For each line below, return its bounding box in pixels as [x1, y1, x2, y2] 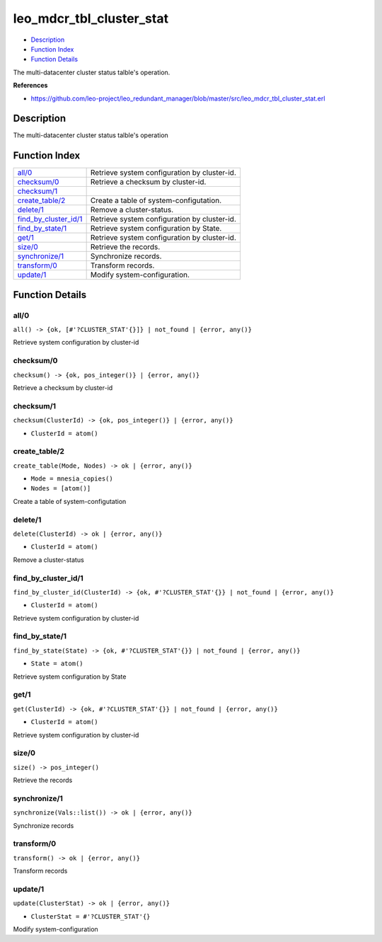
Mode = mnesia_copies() [30, 475, 113, 483]
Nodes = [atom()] [30, 485, 91, 493]
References [13, 81, 48, 90]
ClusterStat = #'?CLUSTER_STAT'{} [30, 912, 151, 920]
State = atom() [30, 660, 84, 668]
